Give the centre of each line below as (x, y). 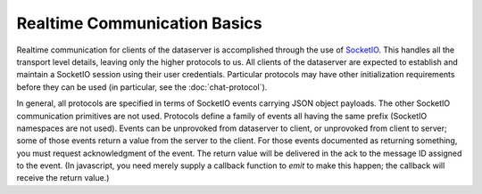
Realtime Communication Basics (139, 23)
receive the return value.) (63, 178)
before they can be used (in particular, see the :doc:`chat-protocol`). (142, 87)
